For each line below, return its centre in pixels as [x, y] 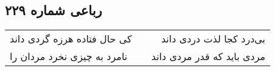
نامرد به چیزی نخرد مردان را [69, 56]
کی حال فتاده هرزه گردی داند [71, 39]
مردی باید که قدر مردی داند [208, 56]
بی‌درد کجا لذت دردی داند [213, 39]
